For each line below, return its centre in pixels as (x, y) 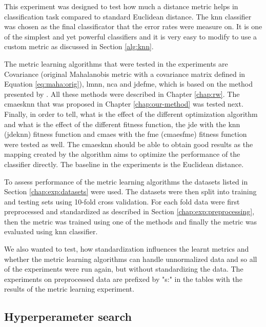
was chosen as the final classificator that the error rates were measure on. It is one (133, 26)
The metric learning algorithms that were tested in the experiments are (116, 63)
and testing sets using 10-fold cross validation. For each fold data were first (122, 201)
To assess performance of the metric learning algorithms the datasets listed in (126, 181)
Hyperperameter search (68, 316)
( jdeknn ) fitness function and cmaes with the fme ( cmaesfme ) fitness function (126, 134)
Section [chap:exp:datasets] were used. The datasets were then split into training (130, 191)
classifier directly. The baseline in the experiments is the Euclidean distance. (124, 164)
